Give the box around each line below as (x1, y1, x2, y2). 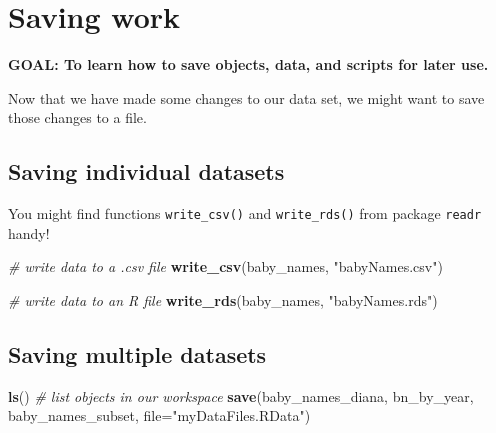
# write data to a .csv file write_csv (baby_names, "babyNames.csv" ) (8, 256, 443, 277)
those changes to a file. (8, 107, 147, 128)
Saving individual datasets (8, 156, 285, 187)
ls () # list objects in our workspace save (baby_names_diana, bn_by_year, (8, 385, 474, 406)
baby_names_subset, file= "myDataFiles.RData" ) (8, 405, 311, 426)
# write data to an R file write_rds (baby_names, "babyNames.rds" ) (8, 289, 438, 310)
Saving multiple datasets (8, 338, 267, 369)
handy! (8, 222, 50, 243)
